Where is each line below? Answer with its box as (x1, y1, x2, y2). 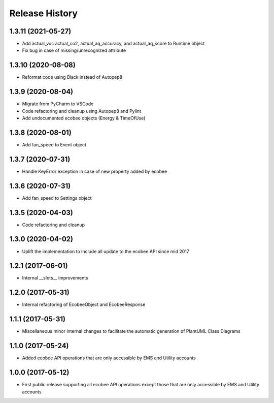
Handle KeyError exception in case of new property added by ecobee (22, 168, 167, 174)
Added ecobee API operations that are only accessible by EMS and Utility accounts (22, 355, 196, 361)
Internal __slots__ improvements (22, 275, 88, 281)
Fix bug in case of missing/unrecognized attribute (22, 47, 126, 53)
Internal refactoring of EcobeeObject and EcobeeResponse (22, 301, 146, 307)
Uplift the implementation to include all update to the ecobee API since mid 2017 (22, 248, 190, 254)
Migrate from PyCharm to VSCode (22, 101, 94, 107)
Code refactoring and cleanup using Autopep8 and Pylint (22, 108, 142, 114)
